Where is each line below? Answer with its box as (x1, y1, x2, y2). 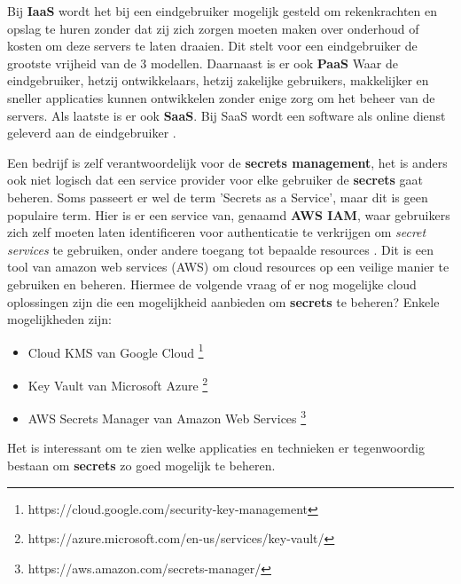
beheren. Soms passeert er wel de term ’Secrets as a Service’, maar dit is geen (7, 187, 428, 206)
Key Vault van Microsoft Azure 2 (27, 373, 208, 394)
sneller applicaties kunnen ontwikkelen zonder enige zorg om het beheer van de (7, 88, 435, 107)
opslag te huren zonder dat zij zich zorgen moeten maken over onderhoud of (7, 19, 419, 37)
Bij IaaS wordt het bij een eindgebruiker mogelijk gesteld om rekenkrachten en (7, 2, 437, 20)
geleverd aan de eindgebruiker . (7, 123, 176, 142)
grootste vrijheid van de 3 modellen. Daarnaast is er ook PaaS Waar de (7, 53, 399, 72)
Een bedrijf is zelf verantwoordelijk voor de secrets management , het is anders (7, 153, 448, 171)
